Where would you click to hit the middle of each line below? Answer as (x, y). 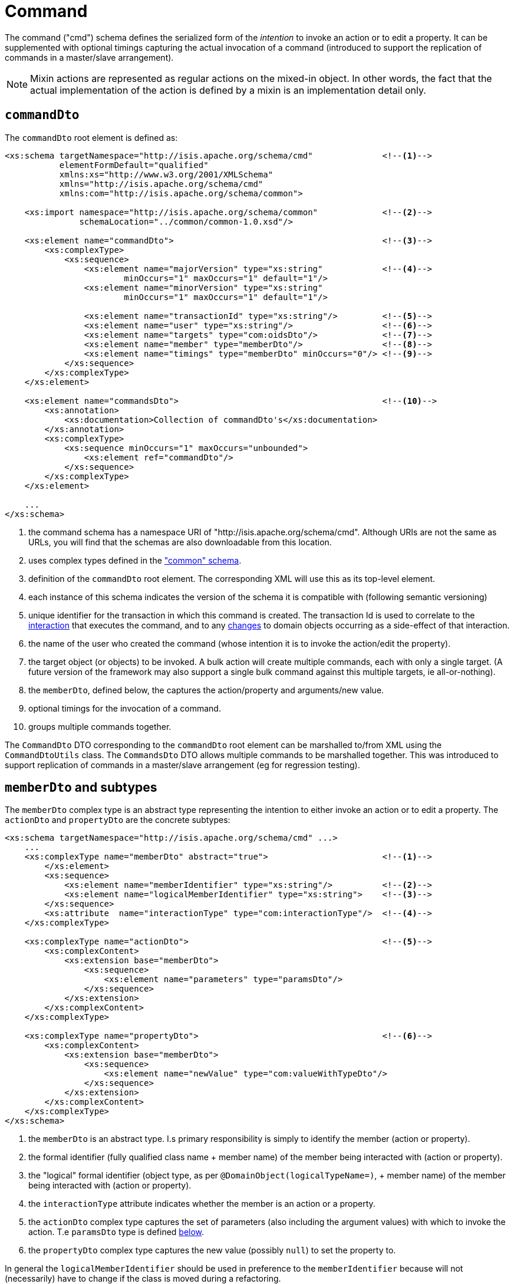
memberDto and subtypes (81, 788)
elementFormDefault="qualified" (134, 165)
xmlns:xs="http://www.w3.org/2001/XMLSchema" (166, 174)
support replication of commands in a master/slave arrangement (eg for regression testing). (182, 765)
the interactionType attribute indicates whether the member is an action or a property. (202, 1204)
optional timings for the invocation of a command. (125, 708)
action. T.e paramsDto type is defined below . (116, 1232)
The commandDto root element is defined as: (91, 137)
